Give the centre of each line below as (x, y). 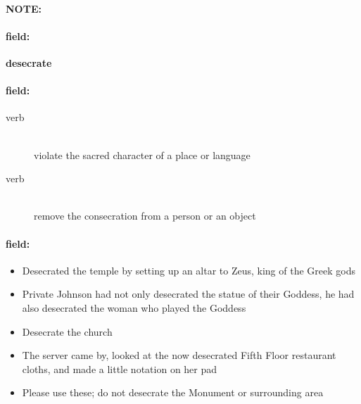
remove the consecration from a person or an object (145, 216)
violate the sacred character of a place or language (142, 154)
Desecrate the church (67, 331)
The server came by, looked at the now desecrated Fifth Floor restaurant (179, 355)
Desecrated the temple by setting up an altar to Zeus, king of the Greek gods (189, 270)
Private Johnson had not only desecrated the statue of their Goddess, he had (188, 294)
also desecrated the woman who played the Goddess (134, 307)
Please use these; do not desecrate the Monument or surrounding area (173, 392)
